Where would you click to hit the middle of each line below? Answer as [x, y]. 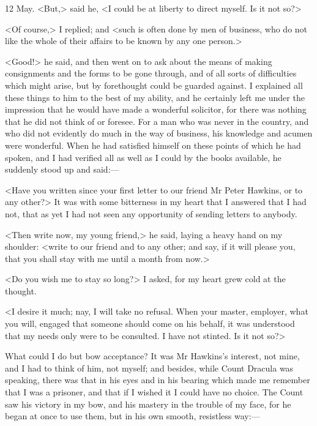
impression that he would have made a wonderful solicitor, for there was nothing [156, 109]
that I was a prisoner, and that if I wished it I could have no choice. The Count [154, 392]
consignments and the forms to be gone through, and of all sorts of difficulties [151, 73]
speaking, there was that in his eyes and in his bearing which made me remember [158, 380]
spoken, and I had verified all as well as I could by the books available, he [143, 157]
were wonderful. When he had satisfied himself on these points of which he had [153, 145]
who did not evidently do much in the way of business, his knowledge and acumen [159, 133]
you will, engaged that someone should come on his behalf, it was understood [150, 323]
